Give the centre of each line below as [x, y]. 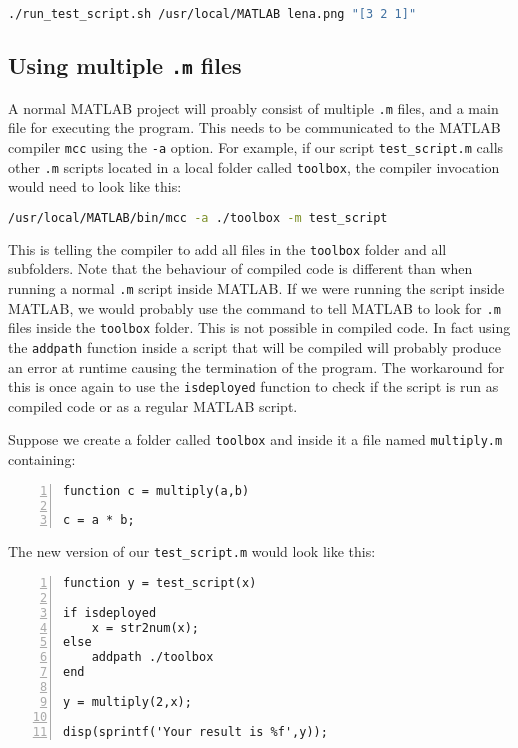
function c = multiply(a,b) [156, 490]
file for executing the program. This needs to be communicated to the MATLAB [254, 127]
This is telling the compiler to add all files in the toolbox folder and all [227, 248]
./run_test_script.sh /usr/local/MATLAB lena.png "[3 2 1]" [212, 14]
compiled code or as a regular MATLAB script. [153, 405]
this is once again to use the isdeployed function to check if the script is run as [253, 386]
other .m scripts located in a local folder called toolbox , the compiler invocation [254, 166]
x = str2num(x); [145, 627]
